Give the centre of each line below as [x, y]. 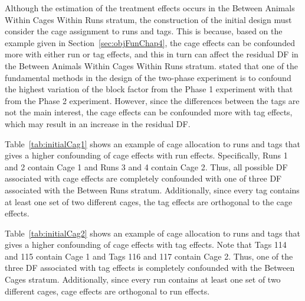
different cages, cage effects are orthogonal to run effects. [107, 291]
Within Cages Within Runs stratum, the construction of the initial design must [148, 19]
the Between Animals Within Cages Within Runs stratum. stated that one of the [152, 65]
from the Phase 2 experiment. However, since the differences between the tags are [152, 100]
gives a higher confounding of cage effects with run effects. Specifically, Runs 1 [146, 155]
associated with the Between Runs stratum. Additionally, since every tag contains [152, 190]
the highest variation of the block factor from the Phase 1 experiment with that [149, 89]
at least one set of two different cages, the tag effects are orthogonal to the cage [149, 201]
